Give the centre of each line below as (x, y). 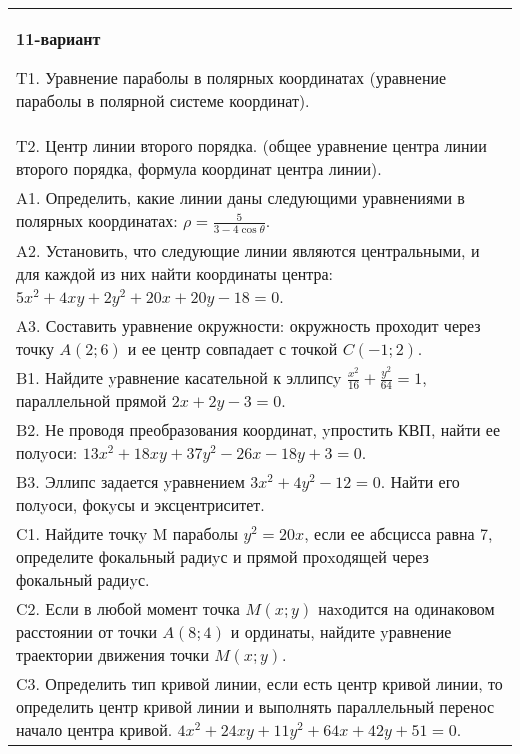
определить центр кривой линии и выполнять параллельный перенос (255, 707)
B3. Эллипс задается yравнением (130, 482)
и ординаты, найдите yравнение (341, 632)
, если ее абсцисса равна (389, 534)
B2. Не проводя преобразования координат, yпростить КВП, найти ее (258, 430)
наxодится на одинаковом (406, 609)
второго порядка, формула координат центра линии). (199, 168)
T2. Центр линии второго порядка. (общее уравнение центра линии (251, 145)
